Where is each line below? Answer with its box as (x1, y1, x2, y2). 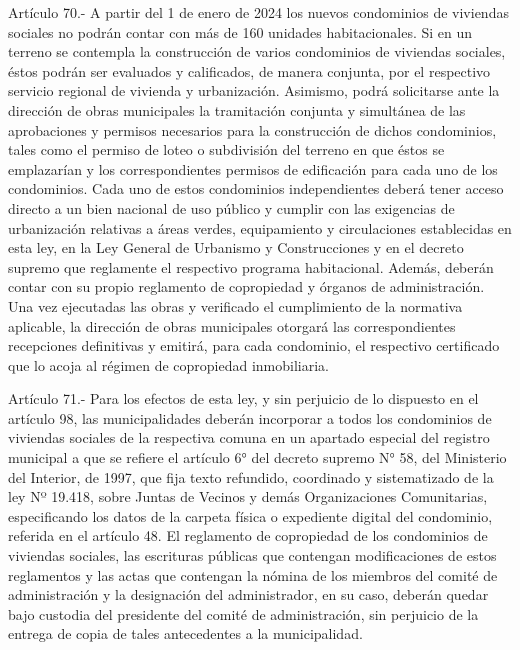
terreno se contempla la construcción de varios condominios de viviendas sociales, (8, 41, 506, 62)
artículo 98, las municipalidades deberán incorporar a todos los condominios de (8, 407, 492, 428)
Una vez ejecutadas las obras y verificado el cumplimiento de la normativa (8, 295, 463, 316)
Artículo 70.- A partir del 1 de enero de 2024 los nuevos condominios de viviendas (8, 2, 509, 22)
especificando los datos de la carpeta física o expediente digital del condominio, (8, 505, 493, 526)
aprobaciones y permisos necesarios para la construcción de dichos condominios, (8, 119, 497, 140)
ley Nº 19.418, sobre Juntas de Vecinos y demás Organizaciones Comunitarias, (8, 486, 488, 507)
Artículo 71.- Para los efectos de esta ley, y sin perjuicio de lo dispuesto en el (8, 388, 479, 409)
